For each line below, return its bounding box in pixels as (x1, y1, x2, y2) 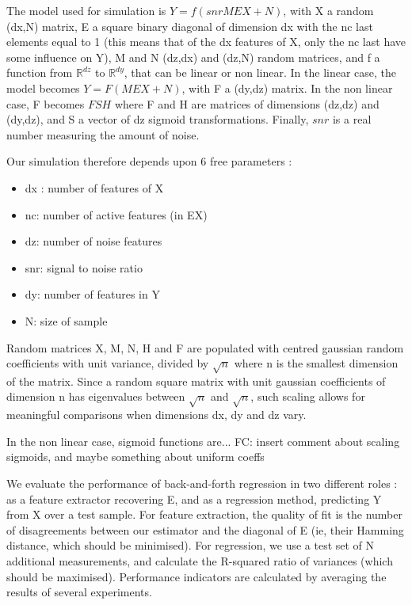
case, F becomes (6, 95, 85, 112)
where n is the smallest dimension (234, 355, 399, 371)
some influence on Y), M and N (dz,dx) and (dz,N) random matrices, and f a (6, 48, 380, 65)
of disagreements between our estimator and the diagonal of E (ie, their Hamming (6, 521, 404, 538)
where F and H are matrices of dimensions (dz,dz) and (114, 95, 380, 112)
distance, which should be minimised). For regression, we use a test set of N (6, 537, 375, 554)
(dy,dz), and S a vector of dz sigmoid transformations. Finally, (6, 111, 309, 127)
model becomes (6, 79, 80, 96)
